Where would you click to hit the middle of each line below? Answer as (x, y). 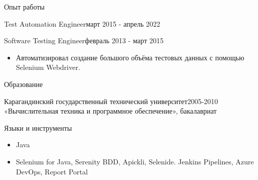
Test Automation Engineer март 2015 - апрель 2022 (82, 23)
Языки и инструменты (38, 127)
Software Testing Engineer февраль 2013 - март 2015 (84, 40)
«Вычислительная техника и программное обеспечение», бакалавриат (110, 111)
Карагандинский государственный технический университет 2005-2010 (111, 101)
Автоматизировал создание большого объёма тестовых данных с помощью (130, 57)
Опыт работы (24, 7)
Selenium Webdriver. (48, 67)
